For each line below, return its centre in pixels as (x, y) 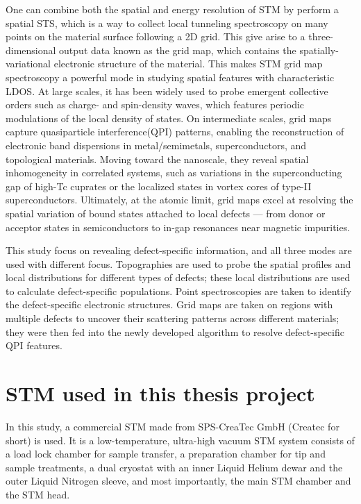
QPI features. (34, 345)
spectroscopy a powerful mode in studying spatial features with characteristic (170, 77)
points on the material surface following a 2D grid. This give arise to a (156, 36)
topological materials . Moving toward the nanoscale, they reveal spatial (157, 159)
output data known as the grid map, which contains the (178, 50)
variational (28, 64)
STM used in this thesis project (160, 393)
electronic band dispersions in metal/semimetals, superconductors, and (156, 145)
